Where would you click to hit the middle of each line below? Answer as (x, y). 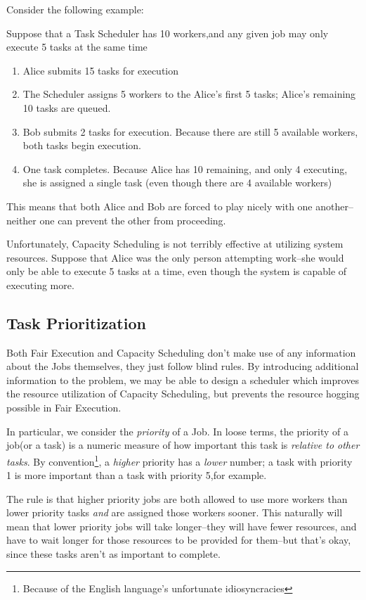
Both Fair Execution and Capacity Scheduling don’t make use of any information (181, 352)
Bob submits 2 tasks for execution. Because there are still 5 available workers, (190, 131)
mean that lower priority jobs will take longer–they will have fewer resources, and (182, 526)
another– (334, 206)
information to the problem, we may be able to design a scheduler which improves (183, 379)
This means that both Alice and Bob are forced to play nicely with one (159, 206)
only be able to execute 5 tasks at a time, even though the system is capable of (177, 271)
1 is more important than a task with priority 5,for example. (137, 475)
